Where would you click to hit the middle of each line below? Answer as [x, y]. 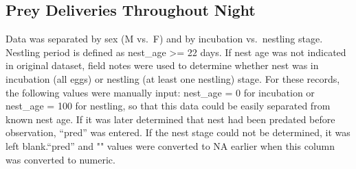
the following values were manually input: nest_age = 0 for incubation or [160, 92]
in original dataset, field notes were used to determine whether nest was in [162, 65]
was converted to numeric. [60, 159]
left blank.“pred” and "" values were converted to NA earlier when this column [170, 145]
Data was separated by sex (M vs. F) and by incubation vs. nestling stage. [164, 39]
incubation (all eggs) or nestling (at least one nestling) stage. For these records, [173, 78]
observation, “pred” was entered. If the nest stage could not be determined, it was [178, 132]
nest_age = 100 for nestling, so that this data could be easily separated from [168, 106]
